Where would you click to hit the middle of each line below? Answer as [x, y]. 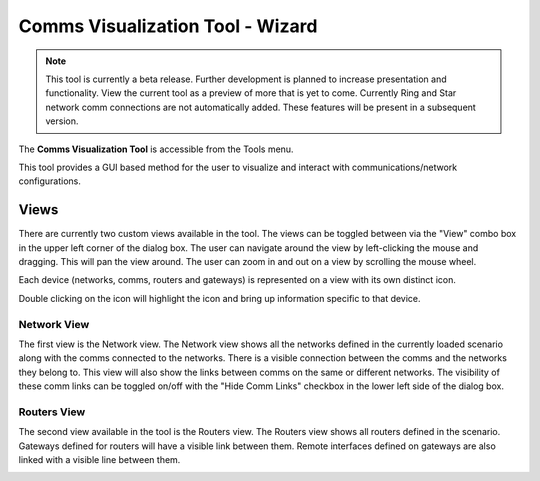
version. [62, 121]
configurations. [50, 181]
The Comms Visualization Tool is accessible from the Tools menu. [156, 149]
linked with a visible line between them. [99, 459]
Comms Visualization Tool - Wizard [168, 26]
